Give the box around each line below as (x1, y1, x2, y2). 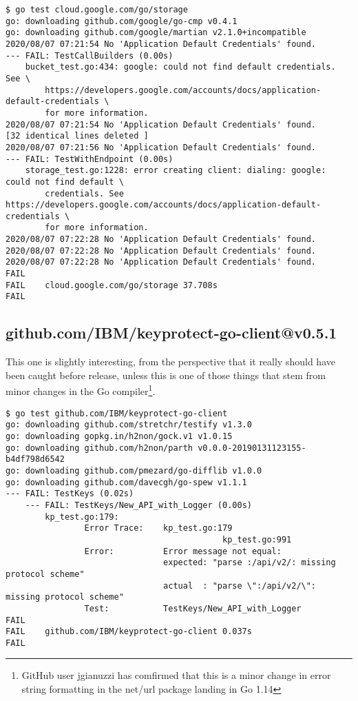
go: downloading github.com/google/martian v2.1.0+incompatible (6, 28, 306, 38)
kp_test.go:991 (222, 534, 292, 545)
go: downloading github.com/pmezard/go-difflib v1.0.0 (6, 465, 262, 476)
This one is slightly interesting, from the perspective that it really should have (6, 354, 335, 369)
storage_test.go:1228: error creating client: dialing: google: (25, 165, 326, 176)
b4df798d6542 (6, 454, 65, 465)
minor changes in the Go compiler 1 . (6, 382, 156, 398)
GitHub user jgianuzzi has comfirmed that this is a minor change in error (21, 668, 331, 682)
